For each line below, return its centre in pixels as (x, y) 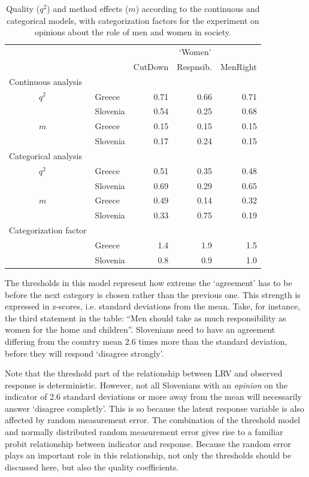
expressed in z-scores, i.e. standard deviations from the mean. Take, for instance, (153, 306)
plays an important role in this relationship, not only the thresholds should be (148, 455)
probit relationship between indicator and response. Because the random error (148, 443)
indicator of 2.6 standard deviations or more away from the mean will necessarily (153, 397)
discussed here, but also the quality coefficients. (92, 467)
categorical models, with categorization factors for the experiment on (133, 20)
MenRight (239, 66)
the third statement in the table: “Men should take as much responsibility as (146, 318)
